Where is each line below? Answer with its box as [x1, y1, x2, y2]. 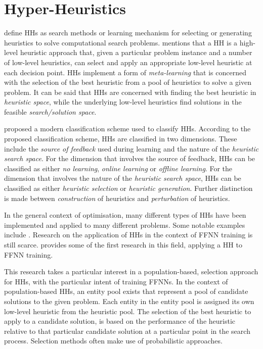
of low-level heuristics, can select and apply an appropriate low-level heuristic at [4, 57, 252, 67]
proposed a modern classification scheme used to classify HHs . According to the [4, 123, 251, 134]
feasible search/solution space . [4, 106, 97, 117]
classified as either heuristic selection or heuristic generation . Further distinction [4, 183, 253, 193]
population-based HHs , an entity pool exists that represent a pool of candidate [4, 286, 248, 296]
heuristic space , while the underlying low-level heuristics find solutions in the [4, 96, 242, 107]
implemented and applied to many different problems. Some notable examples [4, 219, 245, 230]
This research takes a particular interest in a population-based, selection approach [4, 266, 258, 277]
